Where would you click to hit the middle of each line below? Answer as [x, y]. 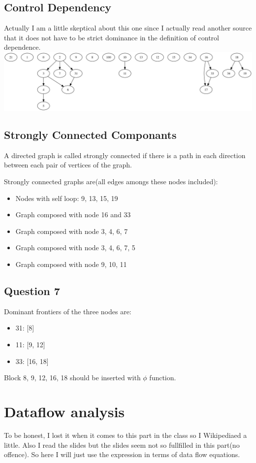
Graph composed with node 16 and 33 [73, 215]
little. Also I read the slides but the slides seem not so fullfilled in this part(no [122, 445]
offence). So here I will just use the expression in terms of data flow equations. [122, 454]
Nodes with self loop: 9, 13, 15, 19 [67, 198]
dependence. [22, 47]
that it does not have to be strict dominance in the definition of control [112, 37]
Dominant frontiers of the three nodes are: [68, 311]
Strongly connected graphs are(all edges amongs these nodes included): [111, 182]
